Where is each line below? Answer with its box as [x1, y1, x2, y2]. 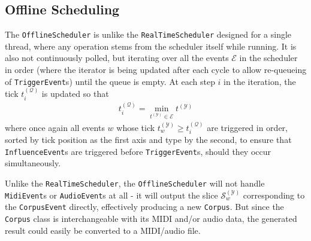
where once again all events [5, 121, 105, 133]
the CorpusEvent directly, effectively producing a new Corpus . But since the [5, 200, 284, 213]
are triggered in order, [207, 121, 288, 133]
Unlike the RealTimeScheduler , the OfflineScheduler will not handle [5, 176, 265, 189]
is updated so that [41, 87, 109, 100]
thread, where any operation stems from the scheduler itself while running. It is [5, 39, 297, 52]
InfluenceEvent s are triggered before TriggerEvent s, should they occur [5, 145, 271, 157]
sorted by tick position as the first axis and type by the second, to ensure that [5, 133, 292, 146]
